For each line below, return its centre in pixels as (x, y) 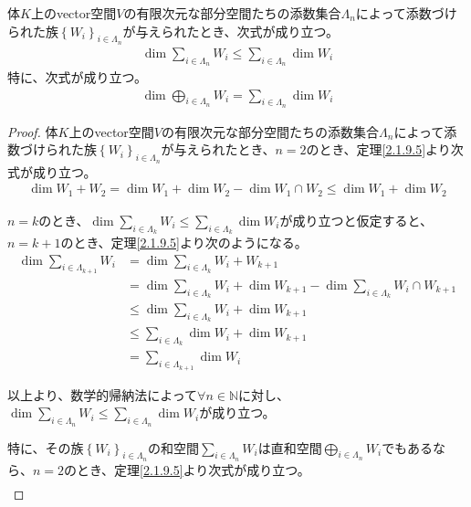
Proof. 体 (33, 131)
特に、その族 (46, 447)
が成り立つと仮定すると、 (356, 220)
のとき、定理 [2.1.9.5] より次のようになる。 (184, 242)
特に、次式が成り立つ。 (78, 77)
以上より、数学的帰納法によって (103, 394)
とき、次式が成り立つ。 (269, 31)
